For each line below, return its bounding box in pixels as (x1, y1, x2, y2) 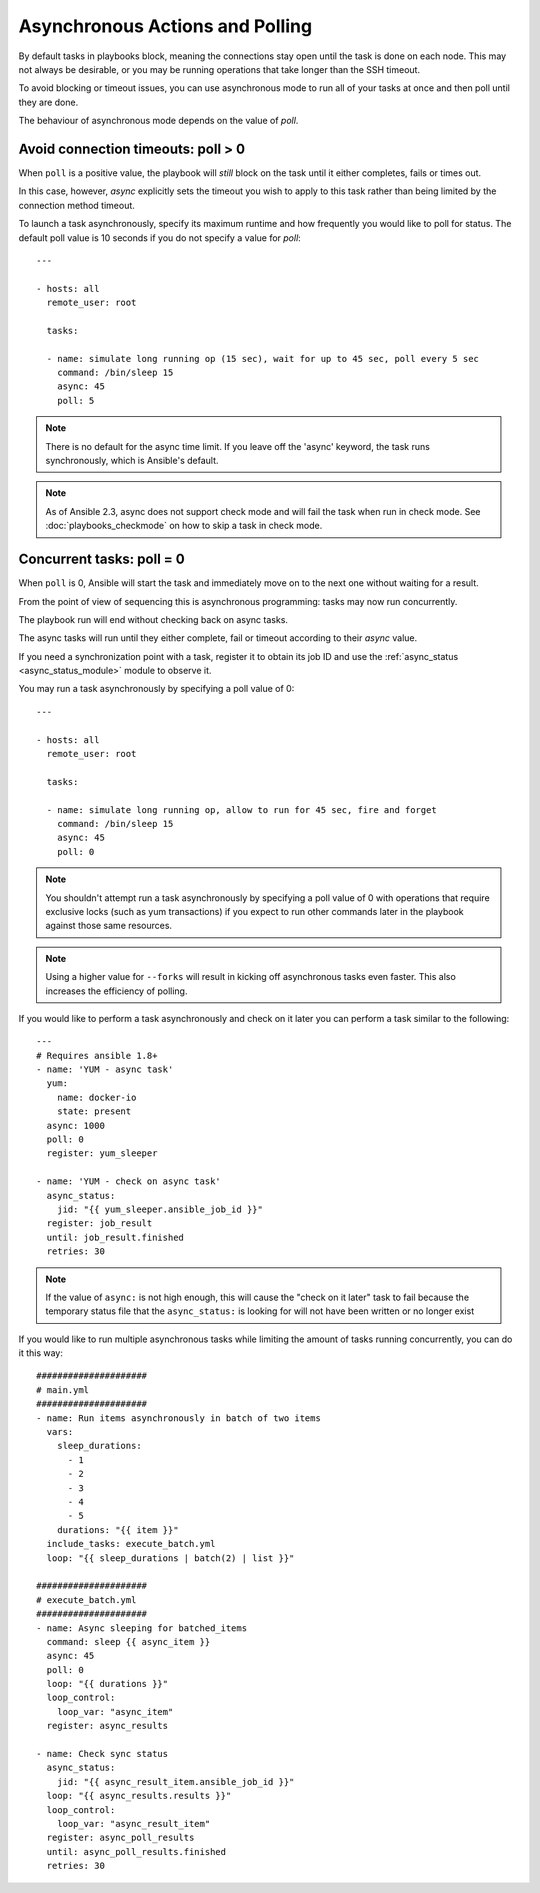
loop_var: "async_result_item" (56, 1818, 211, 1829)
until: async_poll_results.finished (46, 1846, 227, 1857)
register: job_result (46, 1218, 153, 1229)
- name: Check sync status (36, 1748, 169, 1760)
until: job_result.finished (46, 1231, 185, 1243)
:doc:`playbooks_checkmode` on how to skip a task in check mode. (45, 520, 323, 532)
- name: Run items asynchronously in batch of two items (36, 1412, 322, 1424)
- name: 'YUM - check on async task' (36, 1176, 222, 1187)
